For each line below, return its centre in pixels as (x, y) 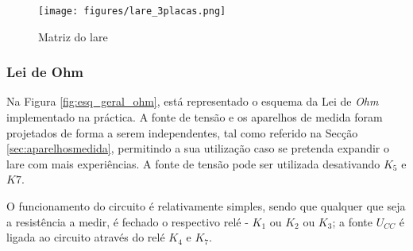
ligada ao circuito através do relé (86, 237)
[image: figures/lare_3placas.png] (132, 11)
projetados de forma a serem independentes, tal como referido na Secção (182, 132)
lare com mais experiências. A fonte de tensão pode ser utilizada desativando (193, 163)
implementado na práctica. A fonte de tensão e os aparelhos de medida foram (195, 117)
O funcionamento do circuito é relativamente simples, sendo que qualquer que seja (206, 206)
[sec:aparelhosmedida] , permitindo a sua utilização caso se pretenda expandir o (198, 148)
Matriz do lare (73, 36)
